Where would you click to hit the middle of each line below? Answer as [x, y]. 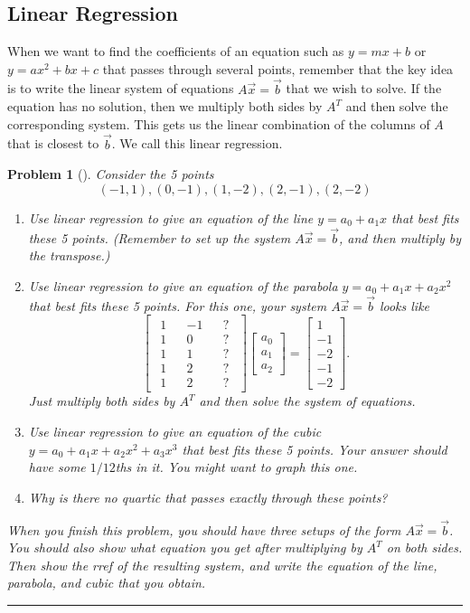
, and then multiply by [400, 237]
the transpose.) [69, 255]
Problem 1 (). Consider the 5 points [111, 174]
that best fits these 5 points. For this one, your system [178, 305]
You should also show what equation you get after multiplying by [185, 547]
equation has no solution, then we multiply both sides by [165, 106]
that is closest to [53, 143]
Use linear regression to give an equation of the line [171, 217]
